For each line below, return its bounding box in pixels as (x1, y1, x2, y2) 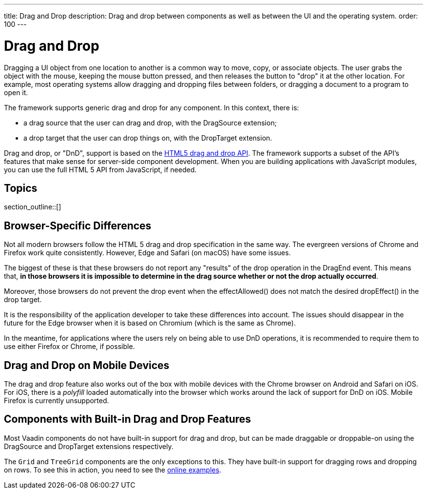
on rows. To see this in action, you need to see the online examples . (4, 465, 221, 474)
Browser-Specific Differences (4, 219, 152, 232)
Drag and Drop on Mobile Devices (4, 359, 170, 371)
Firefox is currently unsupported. (4, 396, 109, 405)
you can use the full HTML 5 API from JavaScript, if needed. (4, 165, 197, 174)
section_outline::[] (4, 203, 61, 211)
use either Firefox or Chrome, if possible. (4, 342, 135, 351)
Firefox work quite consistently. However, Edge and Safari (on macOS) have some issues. (4, 248, 291, 257)
